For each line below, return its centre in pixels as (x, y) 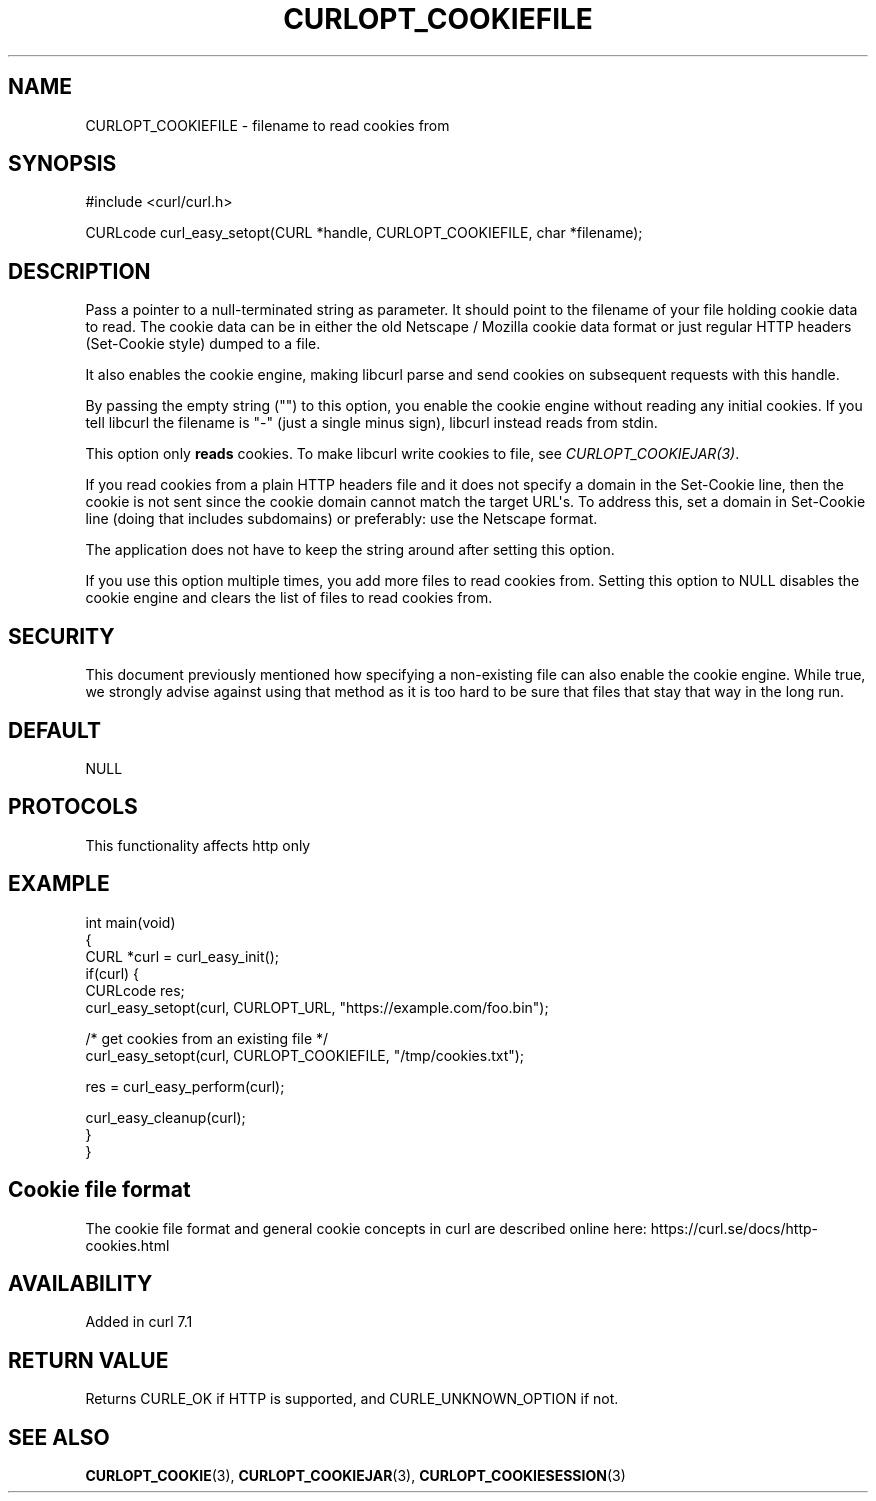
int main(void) (130, 922)
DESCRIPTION (79, 271)
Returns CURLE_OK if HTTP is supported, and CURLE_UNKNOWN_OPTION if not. (352, 1399)
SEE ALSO (59, 1437)
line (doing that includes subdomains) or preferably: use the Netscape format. (341, 519)
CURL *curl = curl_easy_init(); (182, 956)
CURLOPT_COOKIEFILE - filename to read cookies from (267, 125)
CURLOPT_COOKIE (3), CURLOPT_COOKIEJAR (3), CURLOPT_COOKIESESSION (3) (355, 1476)
